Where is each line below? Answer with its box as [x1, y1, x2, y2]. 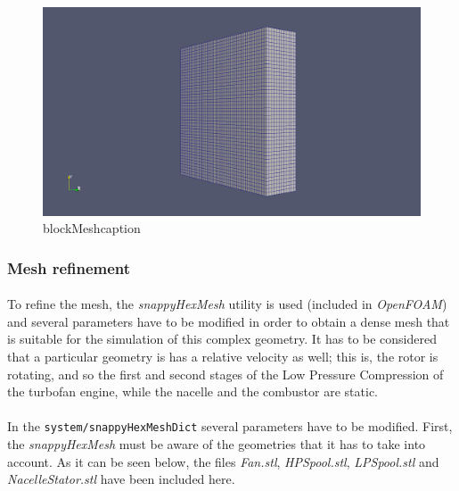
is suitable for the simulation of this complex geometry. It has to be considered [7, 329, 438, 348]
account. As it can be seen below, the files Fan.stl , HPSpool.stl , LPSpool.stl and [7, 452, 439, 470]
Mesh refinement [7, 256, 131, 279]
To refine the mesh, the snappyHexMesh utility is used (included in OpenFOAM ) [7, 295, 447, 313]
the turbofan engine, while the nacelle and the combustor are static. [7, 382, 378, 401]
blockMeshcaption [43, 219, 141, 237]
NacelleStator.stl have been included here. [7, 470, 235, 488]
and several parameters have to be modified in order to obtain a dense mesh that [7, 312, 450, 330]
